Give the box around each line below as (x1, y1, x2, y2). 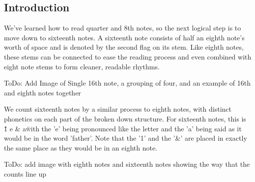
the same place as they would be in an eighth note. (4, 142, 158, 152)
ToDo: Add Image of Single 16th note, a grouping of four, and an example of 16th (4, 78, 251, 88)
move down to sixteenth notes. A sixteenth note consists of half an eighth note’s (4, 32, 245, 42)
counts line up (4, 168, 47, 179)
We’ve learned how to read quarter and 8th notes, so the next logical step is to (4, 23, 241, 33)
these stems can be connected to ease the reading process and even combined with (4, 51, 252, 61)
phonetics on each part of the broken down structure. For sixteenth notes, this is (4, 113, 246, 123)
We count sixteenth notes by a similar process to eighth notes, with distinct (4, 104, 231, 114)
